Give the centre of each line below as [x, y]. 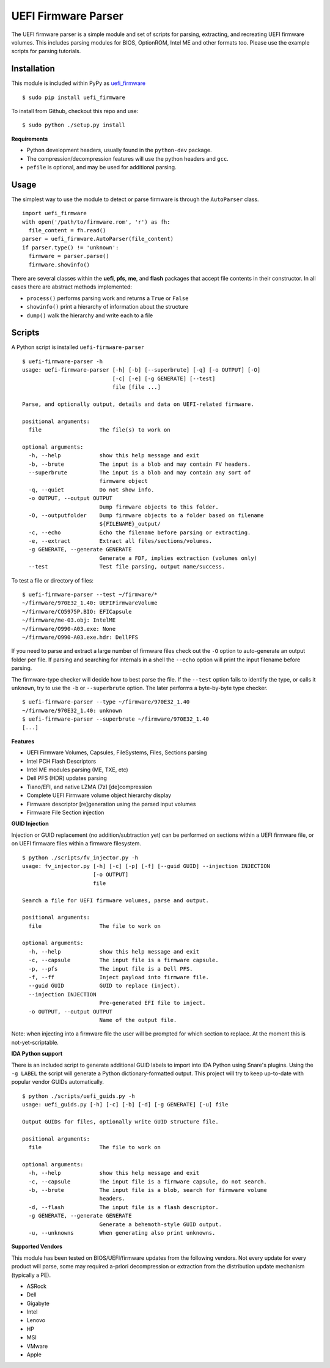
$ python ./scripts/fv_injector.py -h [80, 858]
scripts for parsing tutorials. [46, 51]
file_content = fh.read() [67, 230]
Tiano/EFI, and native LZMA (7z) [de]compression [89, 787]
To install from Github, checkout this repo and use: [75, 111]
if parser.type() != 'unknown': [71, 247]
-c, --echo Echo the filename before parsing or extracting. [140, 532]
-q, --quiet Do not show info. [91, 490]
